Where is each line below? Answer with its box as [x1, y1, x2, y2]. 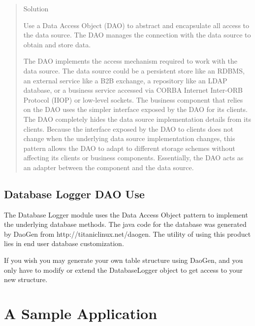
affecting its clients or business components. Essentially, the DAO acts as [23, 152, 244, 163]
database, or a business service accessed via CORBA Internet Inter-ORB [23, 85, 243, 95]
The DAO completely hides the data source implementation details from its [23, 113, 251, 124]
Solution [23, 3, 49, 13]
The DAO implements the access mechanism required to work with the [23, 56, 237, 66]
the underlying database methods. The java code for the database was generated [4, 219, 247, 229]
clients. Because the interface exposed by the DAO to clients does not [23, 123, 233, 134]
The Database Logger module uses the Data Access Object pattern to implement [4, 209, 248, 219]
